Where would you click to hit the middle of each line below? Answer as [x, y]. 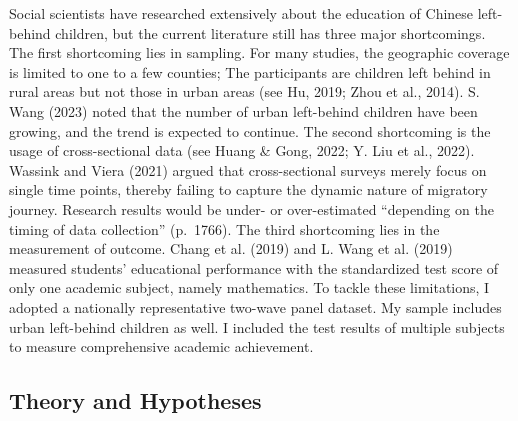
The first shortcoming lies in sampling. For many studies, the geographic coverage [259, 52]
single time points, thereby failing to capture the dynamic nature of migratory [248, 189]
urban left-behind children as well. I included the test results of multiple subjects [257, 326]
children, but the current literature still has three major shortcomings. [270, 32]
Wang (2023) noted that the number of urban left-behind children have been [243, 110]
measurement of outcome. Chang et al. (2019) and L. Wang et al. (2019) [231, 248]
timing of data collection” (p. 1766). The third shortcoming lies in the [224, 228]
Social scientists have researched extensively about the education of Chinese [241, 13]
